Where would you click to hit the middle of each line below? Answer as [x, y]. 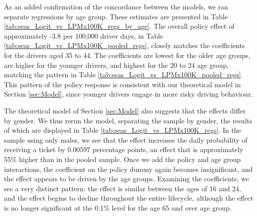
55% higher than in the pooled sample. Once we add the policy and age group [123, 159]
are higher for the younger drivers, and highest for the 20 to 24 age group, [116, 65]
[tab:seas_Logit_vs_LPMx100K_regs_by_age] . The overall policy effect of [119, 26]
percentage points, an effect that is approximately [168, 149]
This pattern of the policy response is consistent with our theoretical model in [123, 84]
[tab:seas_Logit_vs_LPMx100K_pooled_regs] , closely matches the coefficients [125, 45]
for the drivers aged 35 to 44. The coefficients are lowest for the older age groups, [127, 55]
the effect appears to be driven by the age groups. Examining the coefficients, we [127, 179]
